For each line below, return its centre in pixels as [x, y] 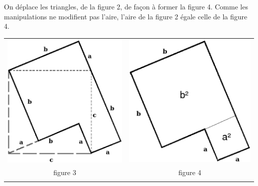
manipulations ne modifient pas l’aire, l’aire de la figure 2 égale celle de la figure [126, 16]
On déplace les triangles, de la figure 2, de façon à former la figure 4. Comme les [126, 6]
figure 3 [65, 172]
